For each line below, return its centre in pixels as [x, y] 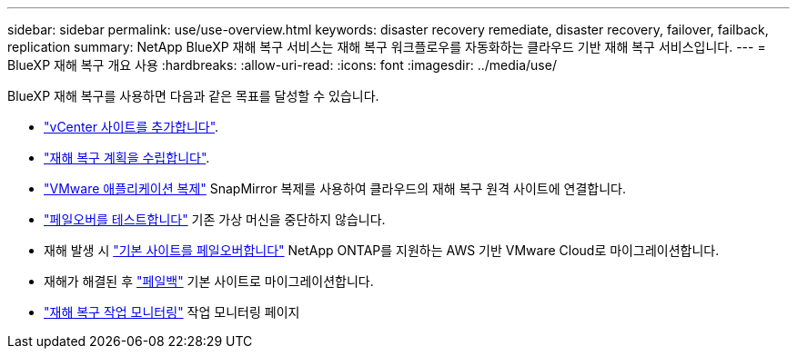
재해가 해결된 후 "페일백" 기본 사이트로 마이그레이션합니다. [209, 281]
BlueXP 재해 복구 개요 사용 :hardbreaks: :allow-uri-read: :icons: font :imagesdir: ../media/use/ [282, 65]
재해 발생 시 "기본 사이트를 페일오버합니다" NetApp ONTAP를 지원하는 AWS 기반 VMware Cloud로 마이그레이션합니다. [382, 250]
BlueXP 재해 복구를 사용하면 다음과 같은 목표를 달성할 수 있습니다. [193, 96]
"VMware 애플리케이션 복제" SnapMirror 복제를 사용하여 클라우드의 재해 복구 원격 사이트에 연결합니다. [335, 188]
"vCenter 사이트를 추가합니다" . [131, 127]
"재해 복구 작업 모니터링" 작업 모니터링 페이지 [172, 312]
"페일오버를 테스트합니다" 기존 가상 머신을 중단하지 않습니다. [215, 219]
